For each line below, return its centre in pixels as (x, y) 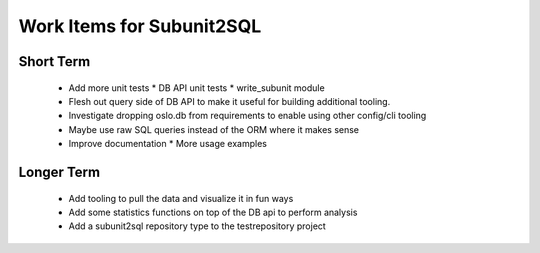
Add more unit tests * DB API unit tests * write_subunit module (196, 87)
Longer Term (59, 171)
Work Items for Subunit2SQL (140, 26)
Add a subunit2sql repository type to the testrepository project (197, 226)
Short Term (54, 61)
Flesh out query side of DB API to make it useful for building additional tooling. (229, 101)
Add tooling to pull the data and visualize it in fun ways (181, 198)
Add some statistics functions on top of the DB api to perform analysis (213, 212)
